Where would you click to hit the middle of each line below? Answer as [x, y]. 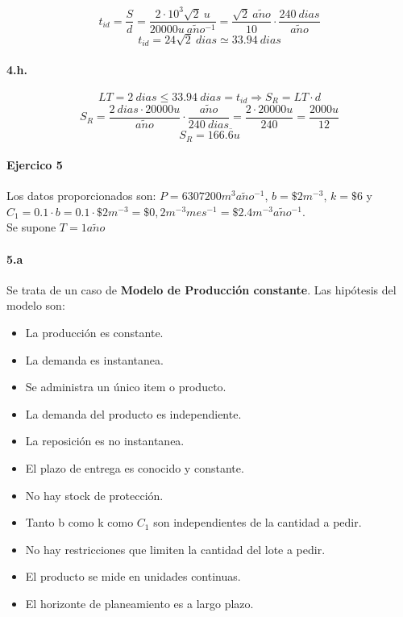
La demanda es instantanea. [94, 359]
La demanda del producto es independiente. [133, 413]
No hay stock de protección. [94, 495]
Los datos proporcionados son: [81, 196]
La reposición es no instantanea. [105, 441]
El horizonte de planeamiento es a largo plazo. [139, 603]
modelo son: [36, 305]
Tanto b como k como [79, 522]
